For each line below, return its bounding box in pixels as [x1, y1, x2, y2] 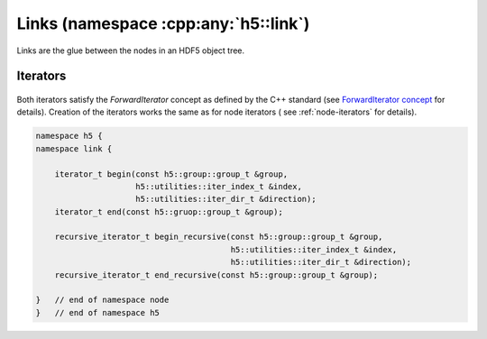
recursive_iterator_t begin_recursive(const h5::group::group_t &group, [54, 232, 383, 243]
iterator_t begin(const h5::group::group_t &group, [54, 169, 289, 179]
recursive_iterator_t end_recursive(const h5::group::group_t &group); [54, 270, 379, 279]
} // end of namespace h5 [35, 307, 160, 317]
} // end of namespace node [35, 295, 170, 306]
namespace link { [35, 143, 113, 153]
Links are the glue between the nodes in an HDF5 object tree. [16, 45, 245, 56]
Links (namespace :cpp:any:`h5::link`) [16, 14, 310, 33]
